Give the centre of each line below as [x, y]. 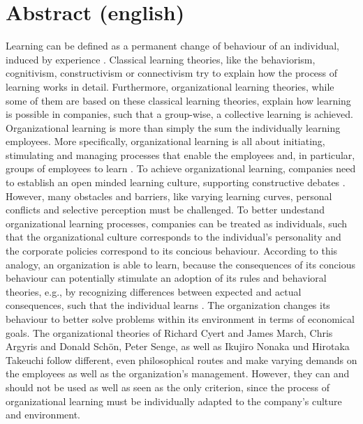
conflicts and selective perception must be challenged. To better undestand [165, 210]
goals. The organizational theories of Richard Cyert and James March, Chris [169, 332]
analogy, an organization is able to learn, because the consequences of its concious [181, 264]
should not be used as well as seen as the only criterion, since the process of [168, 387]
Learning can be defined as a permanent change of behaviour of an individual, [173, 46]
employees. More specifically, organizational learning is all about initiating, [165, 141]
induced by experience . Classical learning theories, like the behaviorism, [161, 59]
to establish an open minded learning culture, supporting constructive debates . [176, 182]
